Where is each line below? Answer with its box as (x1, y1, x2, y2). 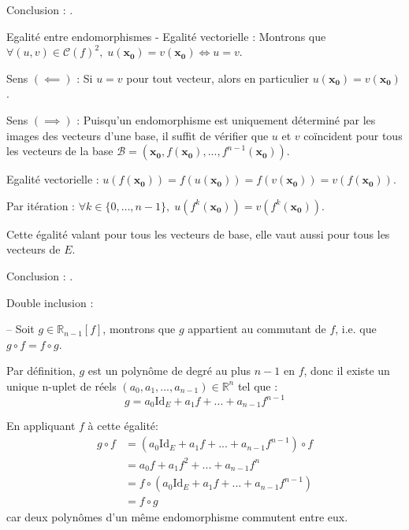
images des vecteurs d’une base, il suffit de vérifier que (6, 127, 269, 143)
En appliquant (6, 417, 76, 434)
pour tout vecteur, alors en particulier (126, 69, 309, 86)
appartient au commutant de (188, 321, 326, 337)
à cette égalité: (87, 417, 158, 434)
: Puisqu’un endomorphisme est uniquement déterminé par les (76, 111, 376, 128)
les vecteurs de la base (6, 143, 113, 159)
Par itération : (6, 197, 76, 213)
